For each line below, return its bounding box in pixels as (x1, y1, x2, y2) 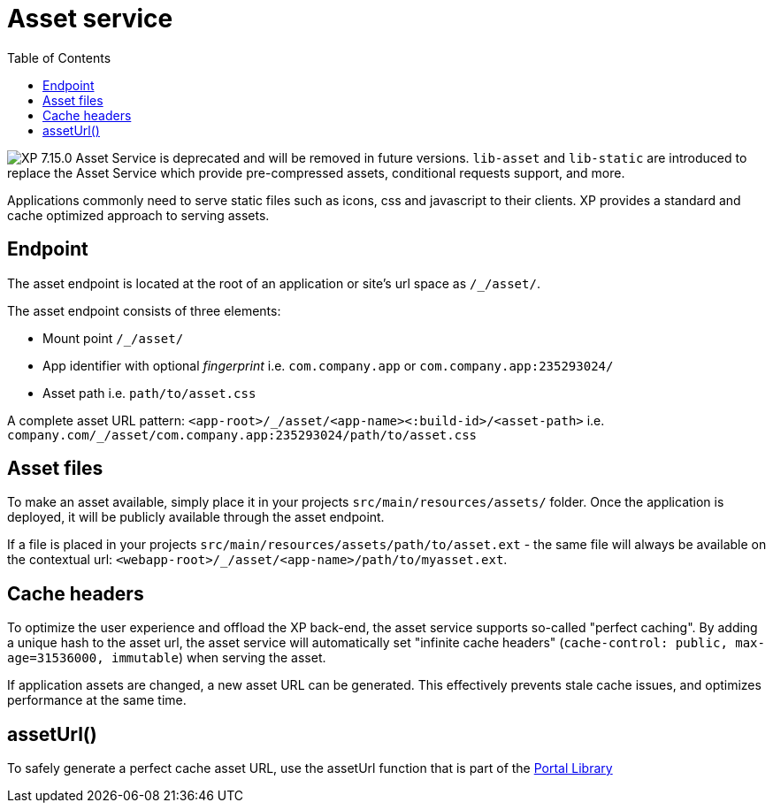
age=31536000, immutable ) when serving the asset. (7, 650, 326, 666)
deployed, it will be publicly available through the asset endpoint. (7, 509, 385, 525)
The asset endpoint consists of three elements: (7, 302, 281, 318)
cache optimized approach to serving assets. (7, 207, 270, 223)
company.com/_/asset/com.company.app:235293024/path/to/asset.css (7, 427, 478, 442)
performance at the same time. (7, 692, 187, 708)
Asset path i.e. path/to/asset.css (42, 385, 256, 401)
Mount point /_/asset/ (42, 330, 184, 346)
